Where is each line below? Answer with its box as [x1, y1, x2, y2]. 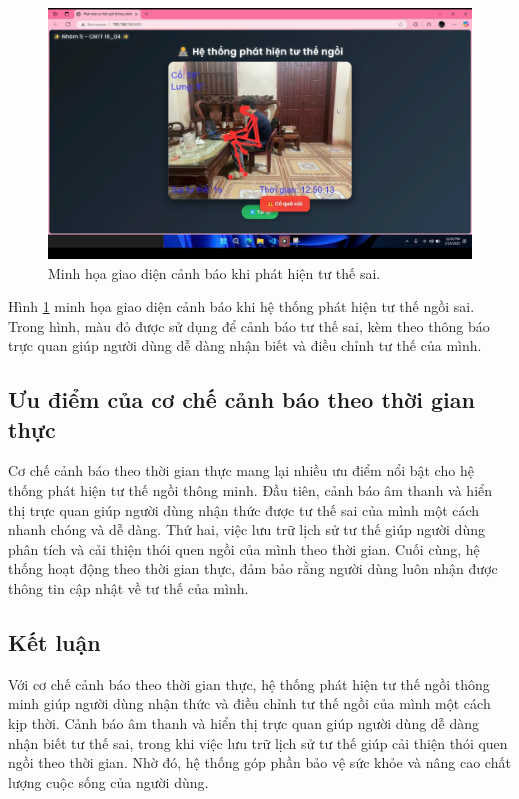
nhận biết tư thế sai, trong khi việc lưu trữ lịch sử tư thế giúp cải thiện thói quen [8, 732, 508, 753]
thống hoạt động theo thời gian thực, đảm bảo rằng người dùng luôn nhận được [8, 558, 498, 579]
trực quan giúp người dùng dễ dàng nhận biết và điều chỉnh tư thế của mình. [8, 335, 482, 356]
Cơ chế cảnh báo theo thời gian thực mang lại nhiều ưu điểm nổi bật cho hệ [8, 460, 474, 481]
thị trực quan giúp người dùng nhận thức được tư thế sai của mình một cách [8, 499, 480, 520]
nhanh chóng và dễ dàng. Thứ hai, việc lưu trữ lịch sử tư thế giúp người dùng [8, 519, 485, 540]
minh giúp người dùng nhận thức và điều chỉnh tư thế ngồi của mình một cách [8, 693, 491, 714]
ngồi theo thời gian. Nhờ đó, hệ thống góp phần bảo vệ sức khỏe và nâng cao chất [8, 752, 511, 773]
